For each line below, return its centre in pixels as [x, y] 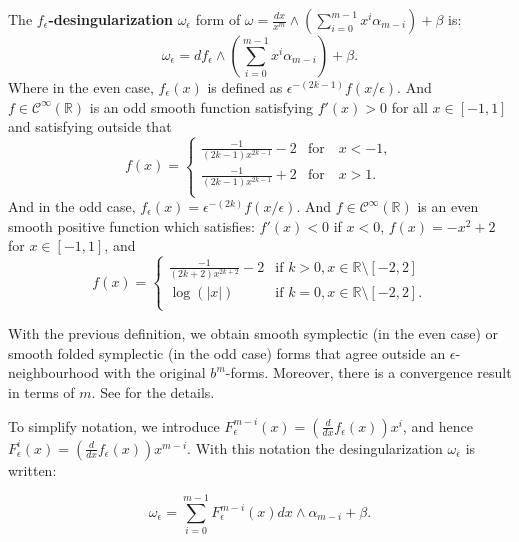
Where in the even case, [81, 87]
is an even [448, 206]
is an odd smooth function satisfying [201, 106]
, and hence [437, 425]
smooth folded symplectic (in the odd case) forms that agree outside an [227, 352]
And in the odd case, [72, 206]
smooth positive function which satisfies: [131, 225]
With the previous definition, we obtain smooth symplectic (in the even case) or [253, 333]
